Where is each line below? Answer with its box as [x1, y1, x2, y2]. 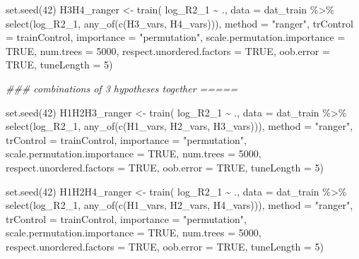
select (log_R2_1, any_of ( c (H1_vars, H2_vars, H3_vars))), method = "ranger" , [6, 119, 353, 133]
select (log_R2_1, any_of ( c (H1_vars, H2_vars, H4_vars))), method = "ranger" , [6, 198, 353, 212]
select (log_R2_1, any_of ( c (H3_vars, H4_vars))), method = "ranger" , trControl [6, 16, 353, 30]
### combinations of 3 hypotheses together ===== [6, 80, 238, 95]
